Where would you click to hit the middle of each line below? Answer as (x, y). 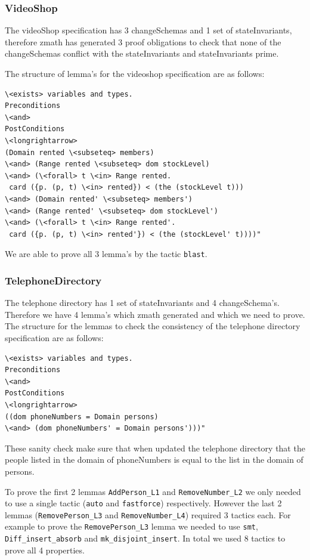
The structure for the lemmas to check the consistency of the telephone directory (153, 326)
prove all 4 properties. (45, 550)
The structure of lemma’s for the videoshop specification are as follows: (135, 73)
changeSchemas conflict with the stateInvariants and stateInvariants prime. (142, 53)
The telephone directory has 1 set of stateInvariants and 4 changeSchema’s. (142, 303)
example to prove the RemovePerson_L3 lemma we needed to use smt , (131, 526)
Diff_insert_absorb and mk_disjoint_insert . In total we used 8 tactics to (145, 538)
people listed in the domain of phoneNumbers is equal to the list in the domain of (154, 460)
